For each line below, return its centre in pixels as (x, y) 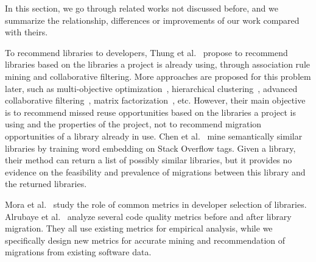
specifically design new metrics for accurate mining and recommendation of (145, 240)
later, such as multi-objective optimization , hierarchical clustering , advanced (151, 88)
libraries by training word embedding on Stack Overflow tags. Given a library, (150, 148)
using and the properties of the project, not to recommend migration (133, 124)
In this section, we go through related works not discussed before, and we (142, 8)
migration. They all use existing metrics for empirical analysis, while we (139, 228)
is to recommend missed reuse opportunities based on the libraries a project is (150, 112)
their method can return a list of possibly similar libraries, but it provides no (149, 160)
